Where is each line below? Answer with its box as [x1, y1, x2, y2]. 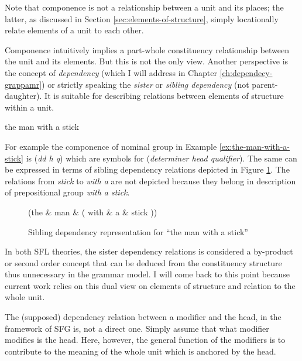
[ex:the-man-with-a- [219, 140, 290, 152]
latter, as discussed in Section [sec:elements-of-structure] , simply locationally [5, 12, 279, 25]
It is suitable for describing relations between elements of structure [44, 90, 284, 102]
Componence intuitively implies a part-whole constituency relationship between [5, 43, 290, 56]
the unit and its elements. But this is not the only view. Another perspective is [5, 55, 289, 67]
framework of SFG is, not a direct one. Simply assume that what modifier [5, 322, 269, 334]
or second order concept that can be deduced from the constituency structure [5, 256, 282, 269]
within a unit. [5, 101, 54, 113]
